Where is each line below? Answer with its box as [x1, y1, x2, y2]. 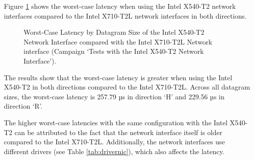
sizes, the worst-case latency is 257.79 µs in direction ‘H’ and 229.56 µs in [4, 91, 225, 101]
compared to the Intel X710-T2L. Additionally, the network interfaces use [4, 137, 225, 147]
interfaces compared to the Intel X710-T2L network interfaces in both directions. [4, 10, 247, 21]
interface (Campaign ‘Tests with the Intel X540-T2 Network [24, 46, 204, 56]
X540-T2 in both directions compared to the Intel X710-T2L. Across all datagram [4, 82, 250, 92]
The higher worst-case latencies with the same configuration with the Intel [4, 117, 228, 127]
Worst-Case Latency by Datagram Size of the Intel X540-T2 [24, 27, 204, 37]
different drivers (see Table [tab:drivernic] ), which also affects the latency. [4, 146, 225, 156]
